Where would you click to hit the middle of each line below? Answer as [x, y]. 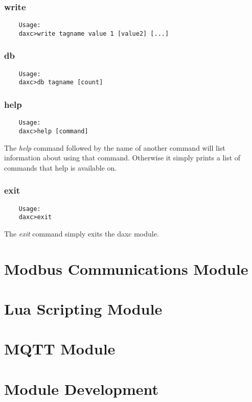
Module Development [82, 388]
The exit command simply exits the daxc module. [82, 233]
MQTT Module [60, 349]
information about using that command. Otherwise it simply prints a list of [122, 158]
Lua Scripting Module [83, 309]
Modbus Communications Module [126, 268]
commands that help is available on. [61, 167]
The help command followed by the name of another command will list [115, 147]
